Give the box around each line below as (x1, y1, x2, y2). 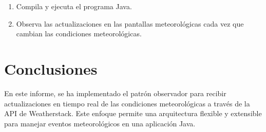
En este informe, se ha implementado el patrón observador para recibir (4, 87, 226, 98)
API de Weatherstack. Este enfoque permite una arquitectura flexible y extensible (4, 108, 262, 119)
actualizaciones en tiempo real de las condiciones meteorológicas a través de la (4, 98, 250, 108)
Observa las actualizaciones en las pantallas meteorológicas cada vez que (16, 18, 244, 29)
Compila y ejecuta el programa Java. (16, 1, 132, 11)
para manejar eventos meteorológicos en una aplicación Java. (4, 118, 196, 128)
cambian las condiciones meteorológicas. (16, 28, 142, 39)
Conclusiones (4, 58, 98, 79)
